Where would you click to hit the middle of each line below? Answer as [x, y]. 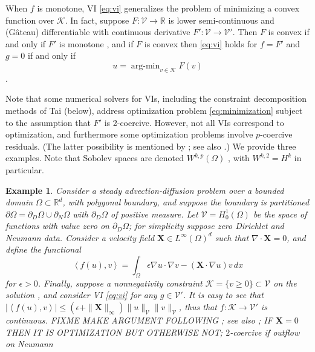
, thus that [198, 307]
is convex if [289, 32]
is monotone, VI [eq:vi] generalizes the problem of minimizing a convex [168, 8]
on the [285, 283]
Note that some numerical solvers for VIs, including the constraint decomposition [156, 98]
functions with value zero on [57, 226]
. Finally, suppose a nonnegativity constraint [120, 283]
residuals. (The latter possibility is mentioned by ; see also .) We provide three [151, 146]
